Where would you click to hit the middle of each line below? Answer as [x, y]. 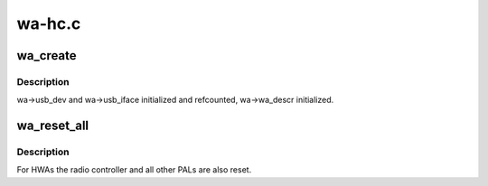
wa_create [47, 56]
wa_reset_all [53, 126]
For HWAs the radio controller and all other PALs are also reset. [134, 170]
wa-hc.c [49, 23]
